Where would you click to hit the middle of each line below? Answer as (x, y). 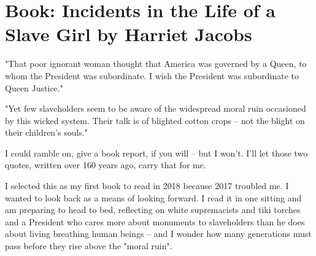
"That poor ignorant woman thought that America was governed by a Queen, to (156, 64)
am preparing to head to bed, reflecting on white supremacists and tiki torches (153, 210)
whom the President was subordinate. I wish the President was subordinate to (152, 75)
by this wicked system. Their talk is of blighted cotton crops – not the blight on (155, 120)
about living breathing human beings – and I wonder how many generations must (158, 234)
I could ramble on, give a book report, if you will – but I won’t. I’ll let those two (156, 153)
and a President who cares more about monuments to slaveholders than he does (155, 221)
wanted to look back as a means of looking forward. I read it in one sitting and (153, 197)
